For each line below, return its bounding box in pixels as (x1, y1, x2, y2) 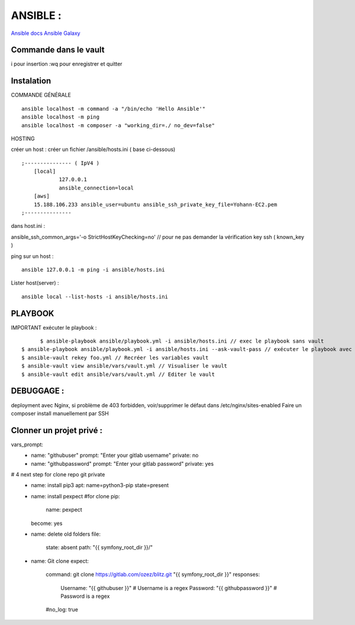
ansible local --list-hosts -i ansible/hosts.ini (21, 293, 169, 300)
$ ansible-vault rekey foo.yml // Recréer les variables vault (21, 354, 209, 361)
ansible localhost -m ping (21, 114, 100, 121)
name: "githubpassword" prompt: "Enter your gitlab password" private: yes (31, 460, 214, 467)
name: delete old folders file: (31, 530, 101, 537)
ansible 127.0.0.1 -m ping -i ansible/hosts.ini (21, 266, 165, 273)
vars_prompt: (11, 441, 44, 448)
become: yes (31, 520, 63, 527)
